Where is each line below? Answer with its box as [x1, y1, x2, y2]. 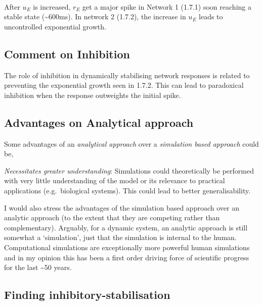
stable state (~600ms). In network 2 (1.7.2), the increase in [4, 11, 186, 22]
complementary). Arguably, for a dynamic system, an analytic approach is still [4, 222, 248, 232]
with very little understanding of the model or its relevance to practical [4, 175, 225, 186]
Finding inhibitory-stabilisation [4, 287, 170, 302]
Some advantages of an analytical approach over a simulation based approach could [4, 138, 259, 149]
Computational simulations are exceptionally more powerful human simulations [4, 242, 250, 252]
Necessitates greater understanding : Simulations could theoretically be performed [4, 165, 254, 176]
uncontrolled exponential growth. [4, 21, 106, 31]
